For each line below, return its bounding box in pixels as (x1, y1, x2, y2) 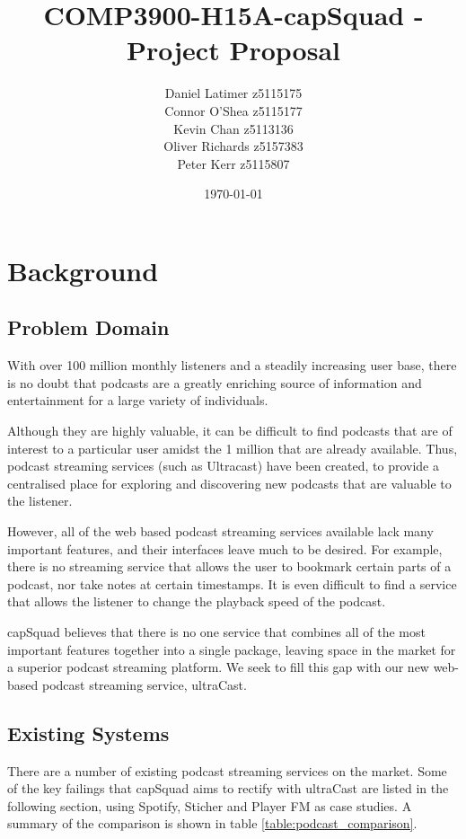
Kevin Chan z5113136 (173, 119, 294, 137)
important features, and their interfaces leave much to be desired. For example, (7, 539, 443, 558)
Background (7, 252, 159, 288)
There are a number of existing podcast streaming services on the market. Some (7, 761, 447, 780)
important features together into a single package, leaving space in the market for (7, 640, 456, 658)
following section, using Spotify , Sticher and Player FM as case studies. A (7, 796, 412, 815)
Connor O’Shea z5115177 (164, 101, 303, 119)
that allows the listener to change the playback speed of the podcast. (7, 592, 386, 611)
